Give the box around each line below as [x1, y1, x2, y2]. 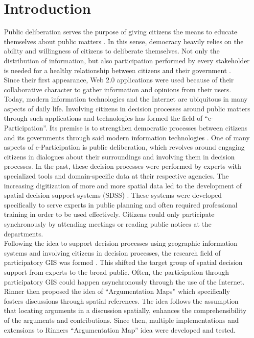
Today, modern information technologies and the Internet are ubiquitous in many [4, 94, 248, 104]
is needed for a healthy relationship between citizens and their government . [4, 65, 231, 75]
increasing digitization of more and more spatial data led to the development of [4, 180, 242, 190]
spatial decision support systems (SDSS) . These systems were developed [4, 190, 222, 200]
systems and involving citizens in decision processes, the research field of [4, 247, 221, 258]
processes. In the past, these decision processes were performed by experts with [4, 161, 241, 171]
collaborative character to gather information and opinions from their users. [4, 84, 231, 94]
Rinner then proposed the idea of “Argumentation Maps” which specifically [4, 286, 230, 296]
